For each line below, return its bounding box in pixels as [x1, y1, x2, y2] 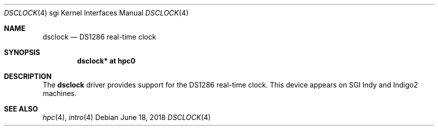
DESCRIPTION [4, 72, 52, 80]
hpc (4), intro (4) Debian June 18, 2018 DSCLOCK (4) [42, 113, 211, 121]
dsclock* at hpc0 [77, 56, 135, 65]
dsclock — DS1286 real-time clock [42, 32, 156, 41]
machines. [42, 89, 77, 97]
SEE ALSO [4, 104, 38, 113]
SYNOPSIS [4, 48, 40, 56]
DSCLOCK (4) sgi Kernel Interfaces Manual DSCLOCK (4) [4, 8, 188, 17]
